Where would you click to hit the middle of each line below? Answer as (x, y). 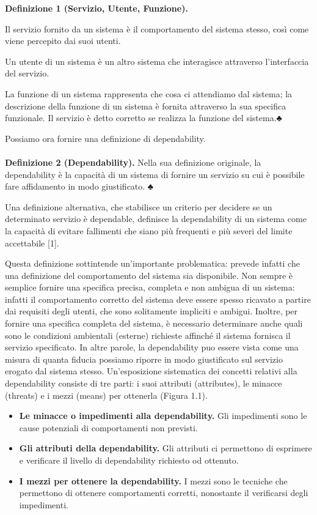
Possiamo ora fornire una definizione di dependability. (105, 138)
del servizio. (27, 73)
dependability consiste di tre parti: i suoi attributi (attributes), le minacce (144, 383)
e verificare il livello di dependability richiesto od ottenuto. (129, 460)
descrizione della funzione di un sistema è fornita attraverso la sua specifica (146, 106)
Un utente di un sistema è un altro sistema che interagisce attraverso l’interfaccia (157, 61)
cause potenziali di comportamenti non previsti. (108, 427)
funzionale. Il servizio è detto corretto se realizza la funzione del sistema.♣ (144, 118)
